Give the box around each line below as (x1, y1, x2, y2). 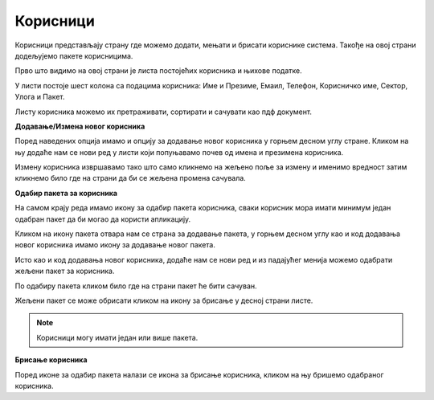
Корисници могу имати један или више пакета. (36, 333, 199, 342)
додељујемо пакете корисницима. (14, 51, 133, 60)
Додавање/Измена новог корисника (14, 121, 145, 131)
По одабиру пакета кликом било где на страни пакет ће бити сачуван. (14, 281, 257, 291)
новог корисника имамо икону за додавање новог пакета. (14, 240, 216, 250)
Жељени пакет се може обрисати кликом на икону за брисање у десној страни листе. (14, 296, 313, 305)
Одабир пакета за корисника (14, 188, 118, 198)
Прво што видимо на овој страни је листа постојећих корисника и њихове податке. (14, 66, 302, 76)
